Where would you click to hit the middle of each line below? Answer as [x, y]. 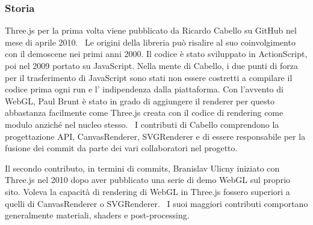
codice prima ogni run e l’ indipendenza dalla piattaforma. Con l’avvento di [144, 89]
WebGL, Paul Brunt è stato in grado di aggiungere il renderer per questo [140, 100]
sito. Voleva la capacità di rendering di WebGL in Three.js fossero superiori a [147, 191]
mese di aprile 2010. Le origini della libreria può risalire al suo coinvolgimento [150, 42]
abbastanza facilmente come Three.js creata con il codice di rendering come [144, 112]
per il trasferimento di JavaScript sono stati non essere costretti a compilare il [149, 77]
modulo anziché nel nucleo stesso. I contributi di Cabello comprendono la [142, 124]
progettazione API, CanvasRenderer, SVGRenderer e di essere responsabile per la [155, 136]
